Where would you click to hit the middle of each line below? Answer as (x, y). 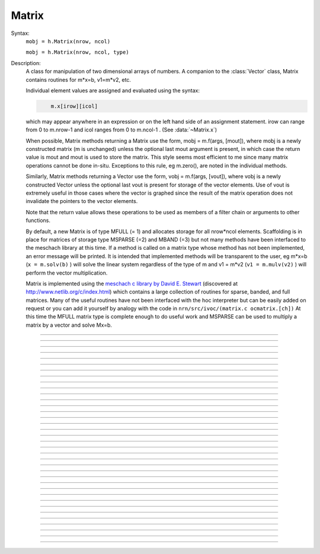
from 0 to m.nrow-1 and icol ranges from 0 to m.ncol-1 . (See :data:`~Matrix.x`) (121, 130)
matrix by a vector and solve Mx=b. (69, 325)
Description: (26, 63)
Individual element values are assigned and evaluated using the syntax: (113, 90)
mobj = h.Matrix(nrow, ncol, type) (78, 52)
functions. (38, 220)
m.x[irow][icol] (74, 106)
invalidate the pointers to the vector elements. (82, 201)
